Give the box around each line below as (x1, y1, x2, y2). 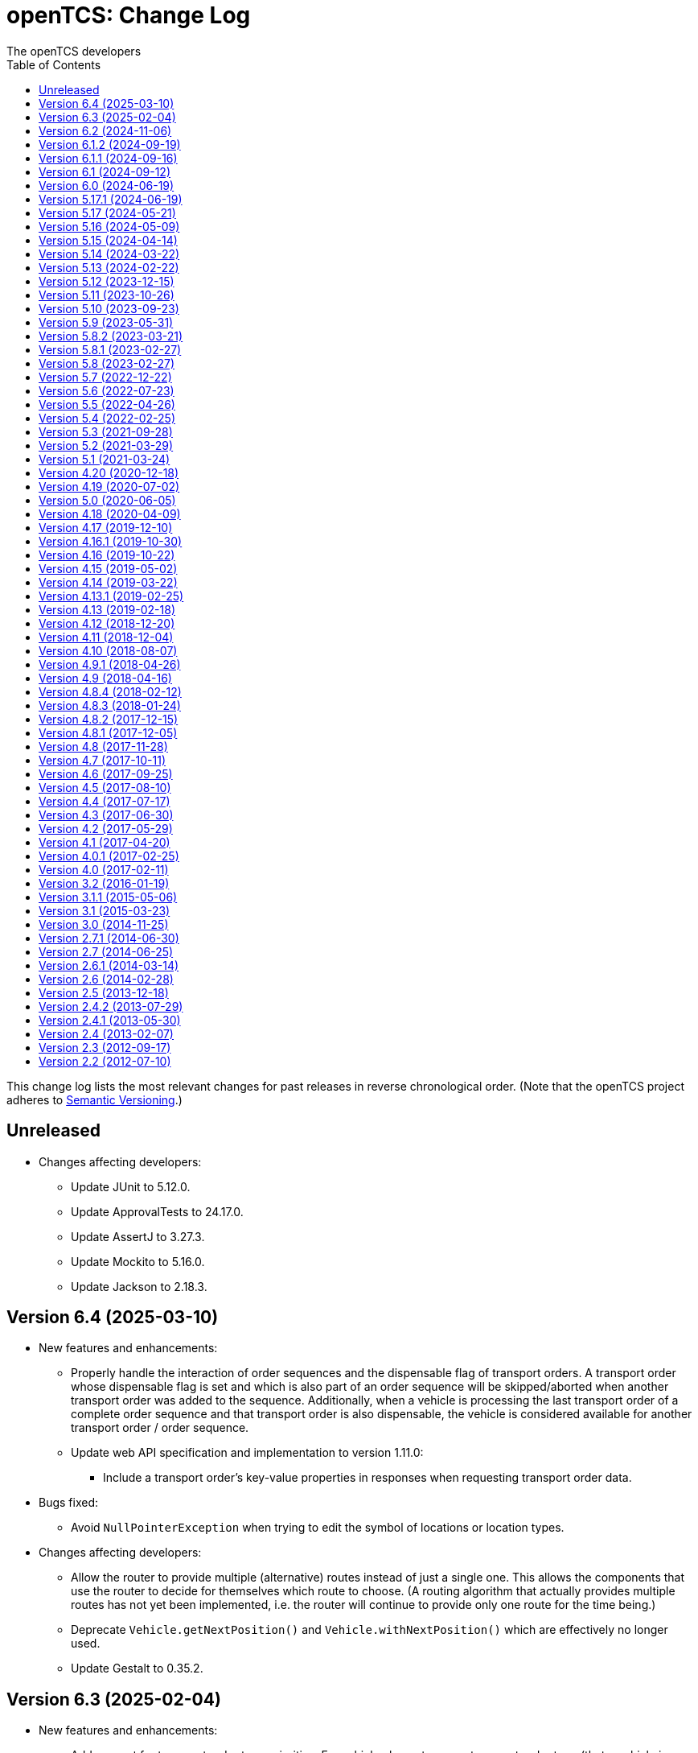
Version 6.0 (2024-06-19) (39, 178, 174, 192)
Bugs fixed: (39, 1495, 99, 1510)
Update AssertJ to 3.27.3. (71, 1229, 205, 1244)
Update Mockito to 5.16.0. (71, 1254, 205, 1268)
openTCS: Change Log (6, 2, 251, 29)
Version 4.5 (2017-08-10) (39, 780, 171, 794)
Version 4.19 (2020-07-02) (39, 479, 180, 493)
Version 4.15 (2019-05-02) (39, 561, 178, 575)
